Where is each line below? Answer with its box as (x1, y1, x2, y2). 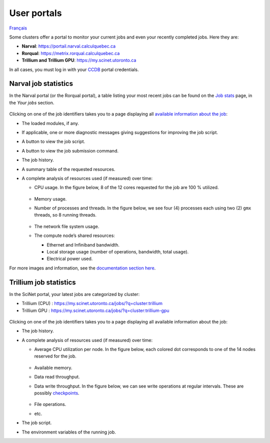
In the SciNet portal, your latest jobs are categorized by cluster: (9, 291, 140, 297)
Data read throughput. (34, 374, 80, 380)
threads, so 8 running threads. (34, 212, 97, 218)
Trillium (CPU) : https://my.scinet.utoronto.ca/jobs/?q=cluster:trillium (21, 300, 162, 306)
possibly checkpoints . (34, 390, 79, 396)
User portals (9, 7, 62, 18)
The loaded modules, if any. (21, 120, 79, 126)
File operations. (34, 401, 66, 407)
